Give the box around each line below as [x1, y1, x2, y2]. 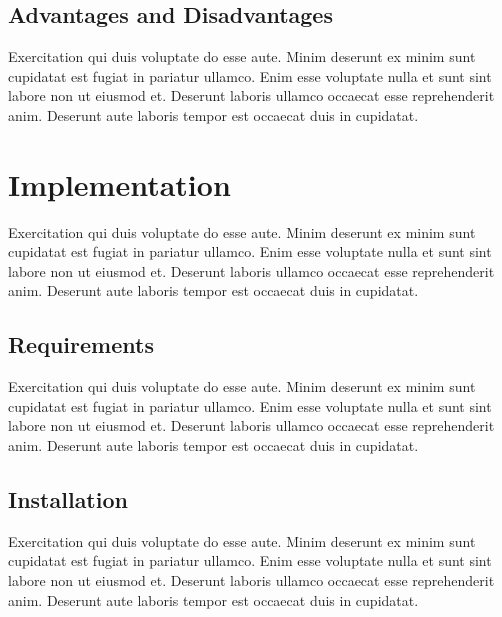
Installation [8, 484, 128, 515]
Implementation [8, 163, 231, 204]
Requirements [8, 329, 154, 360]
